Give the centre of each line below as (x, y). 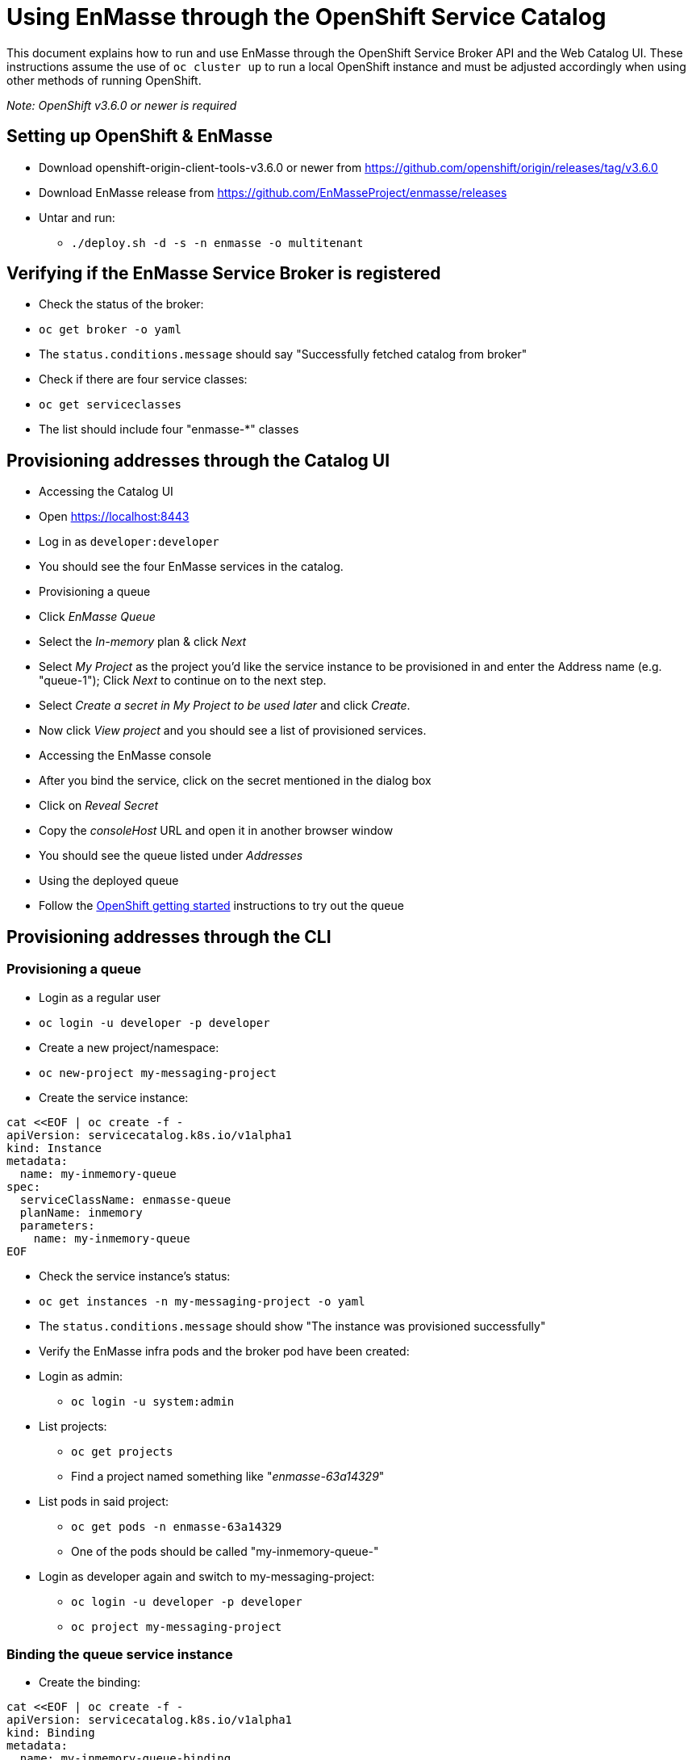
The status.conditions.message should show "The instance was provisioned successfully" (292, 1326)
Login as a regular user (100, 997)
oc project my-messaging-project (177, 1626)
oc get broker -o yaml (110, 330)
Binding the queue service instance (120, 1654)
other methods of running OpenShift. (104, 80)
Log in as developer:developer (129, 542)
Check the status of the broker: (121, 304)
